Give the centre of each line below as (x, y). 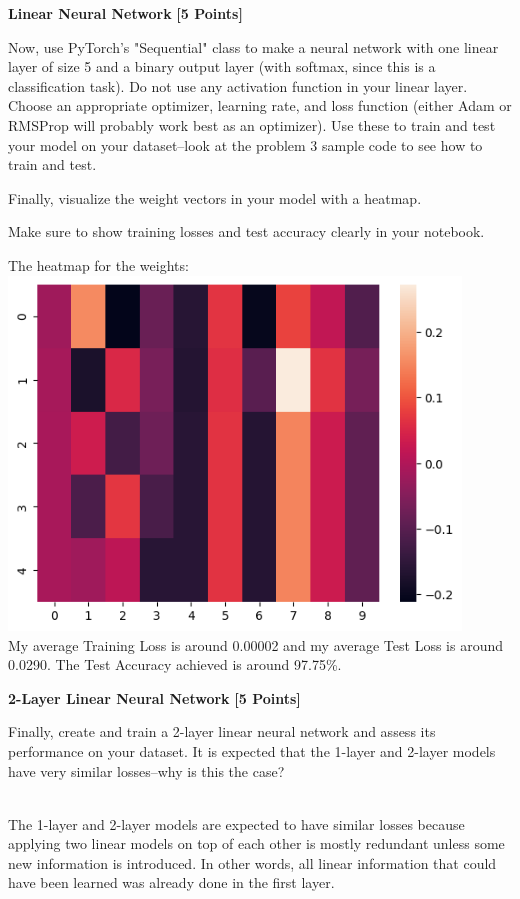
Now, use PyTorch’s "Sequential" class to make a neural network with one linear (253, 46)
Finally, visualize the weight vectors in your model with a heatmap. (215, 197)
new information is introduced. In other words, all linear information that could (252, 862)
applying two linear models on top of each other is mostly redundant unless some (256, 843)
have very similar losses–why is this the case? (146, 770)
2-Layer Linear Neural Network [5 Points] (154, 697)
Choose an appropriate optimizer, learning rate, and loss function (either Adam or (260, 105)
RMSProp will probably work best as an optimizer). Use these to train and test (252, 124)
